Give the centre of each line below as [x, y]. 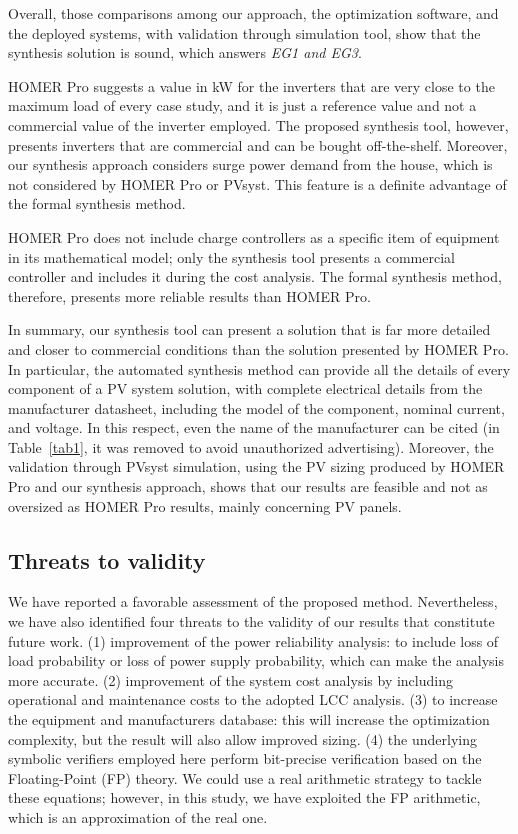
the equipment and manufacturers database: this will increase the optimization [249, 719]
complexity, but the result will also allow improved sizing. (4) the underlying [242, 738]
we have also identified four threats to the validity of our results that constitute [251, 621]
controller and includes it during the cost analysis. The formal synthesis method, [255, 276]
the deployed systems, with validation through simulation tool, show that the [244, 32]
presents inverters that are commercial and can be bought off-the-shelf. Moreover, [258, 144]
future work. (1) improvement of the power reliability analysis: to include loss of [253, 640]
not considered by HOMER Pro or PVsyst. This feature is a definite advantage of [257, 183]
